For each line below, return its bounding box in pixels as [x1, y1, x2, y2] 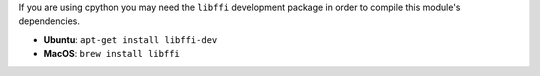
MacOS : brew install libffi [43, 48, 180, 60]
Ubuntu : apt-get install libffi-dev [43, 33, 218, 45]
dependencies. [18, 15, 80, 27]
